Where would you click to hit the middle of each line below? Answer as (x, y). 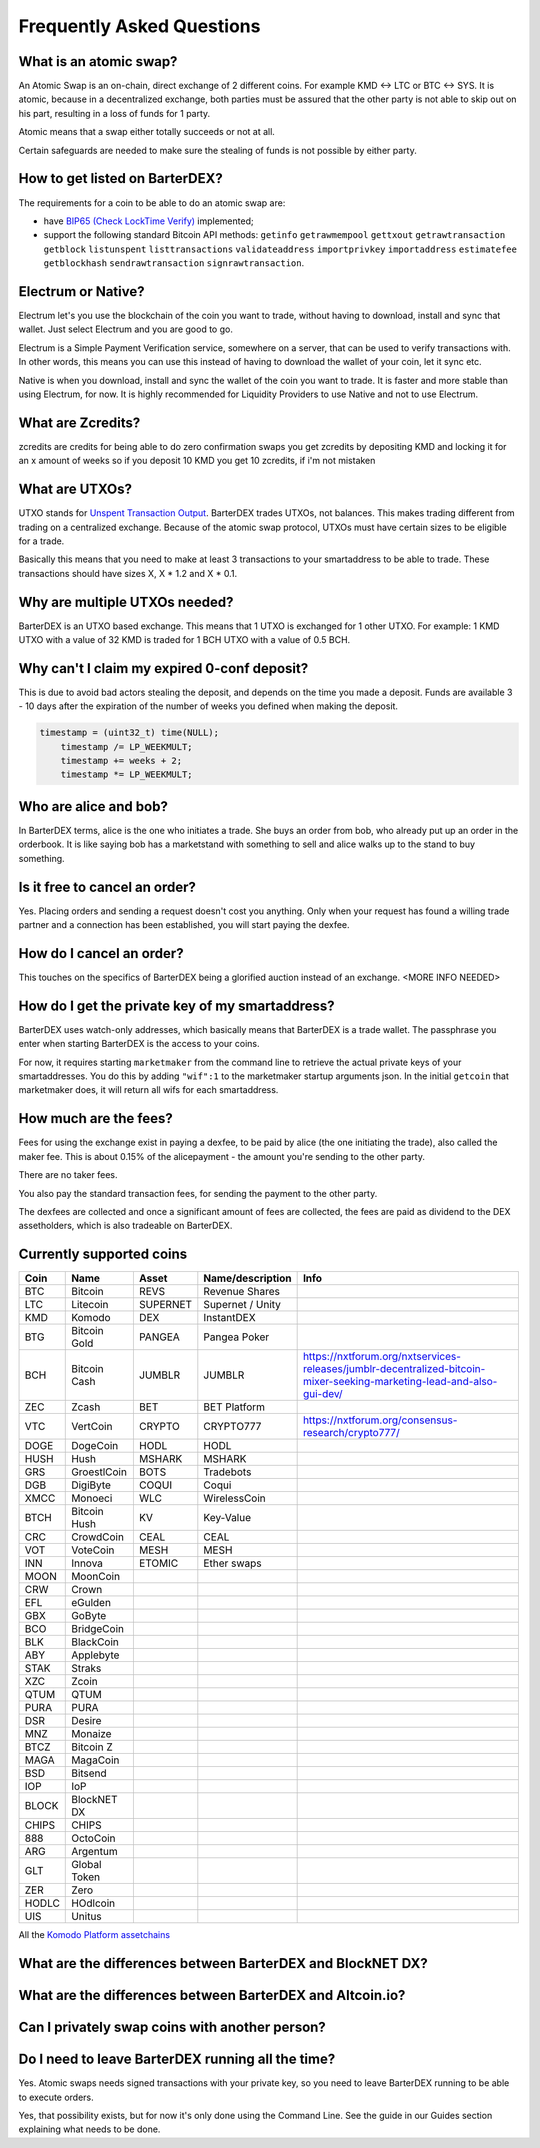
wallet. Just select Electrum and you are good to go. (126, 329)
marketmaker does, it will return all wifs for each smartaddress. (148, 1090)
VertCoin (92, 1427)
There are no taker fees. (68, 1175)
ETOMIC (158, 1563)
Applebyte (95, 1655)
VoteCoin (93, 1550)
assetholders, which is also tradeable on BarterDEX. (125, 1226)
